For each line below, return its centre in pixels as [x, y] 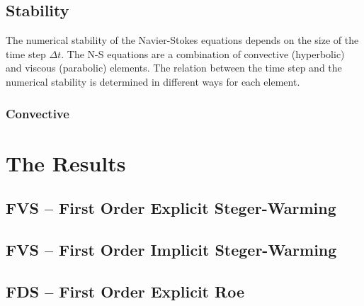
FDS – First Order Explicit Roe [125, 291]
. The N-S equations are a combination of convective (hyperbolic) [203, 53]
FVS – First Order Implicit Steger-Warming [171, 249]
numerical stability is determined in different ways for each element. [153, 81]
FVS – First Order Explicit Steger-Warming [171, 208]
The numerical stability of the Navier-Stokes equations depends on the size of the [182, 40]
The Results [66, 163]
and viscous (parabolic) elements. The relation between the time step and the [174, 68]
